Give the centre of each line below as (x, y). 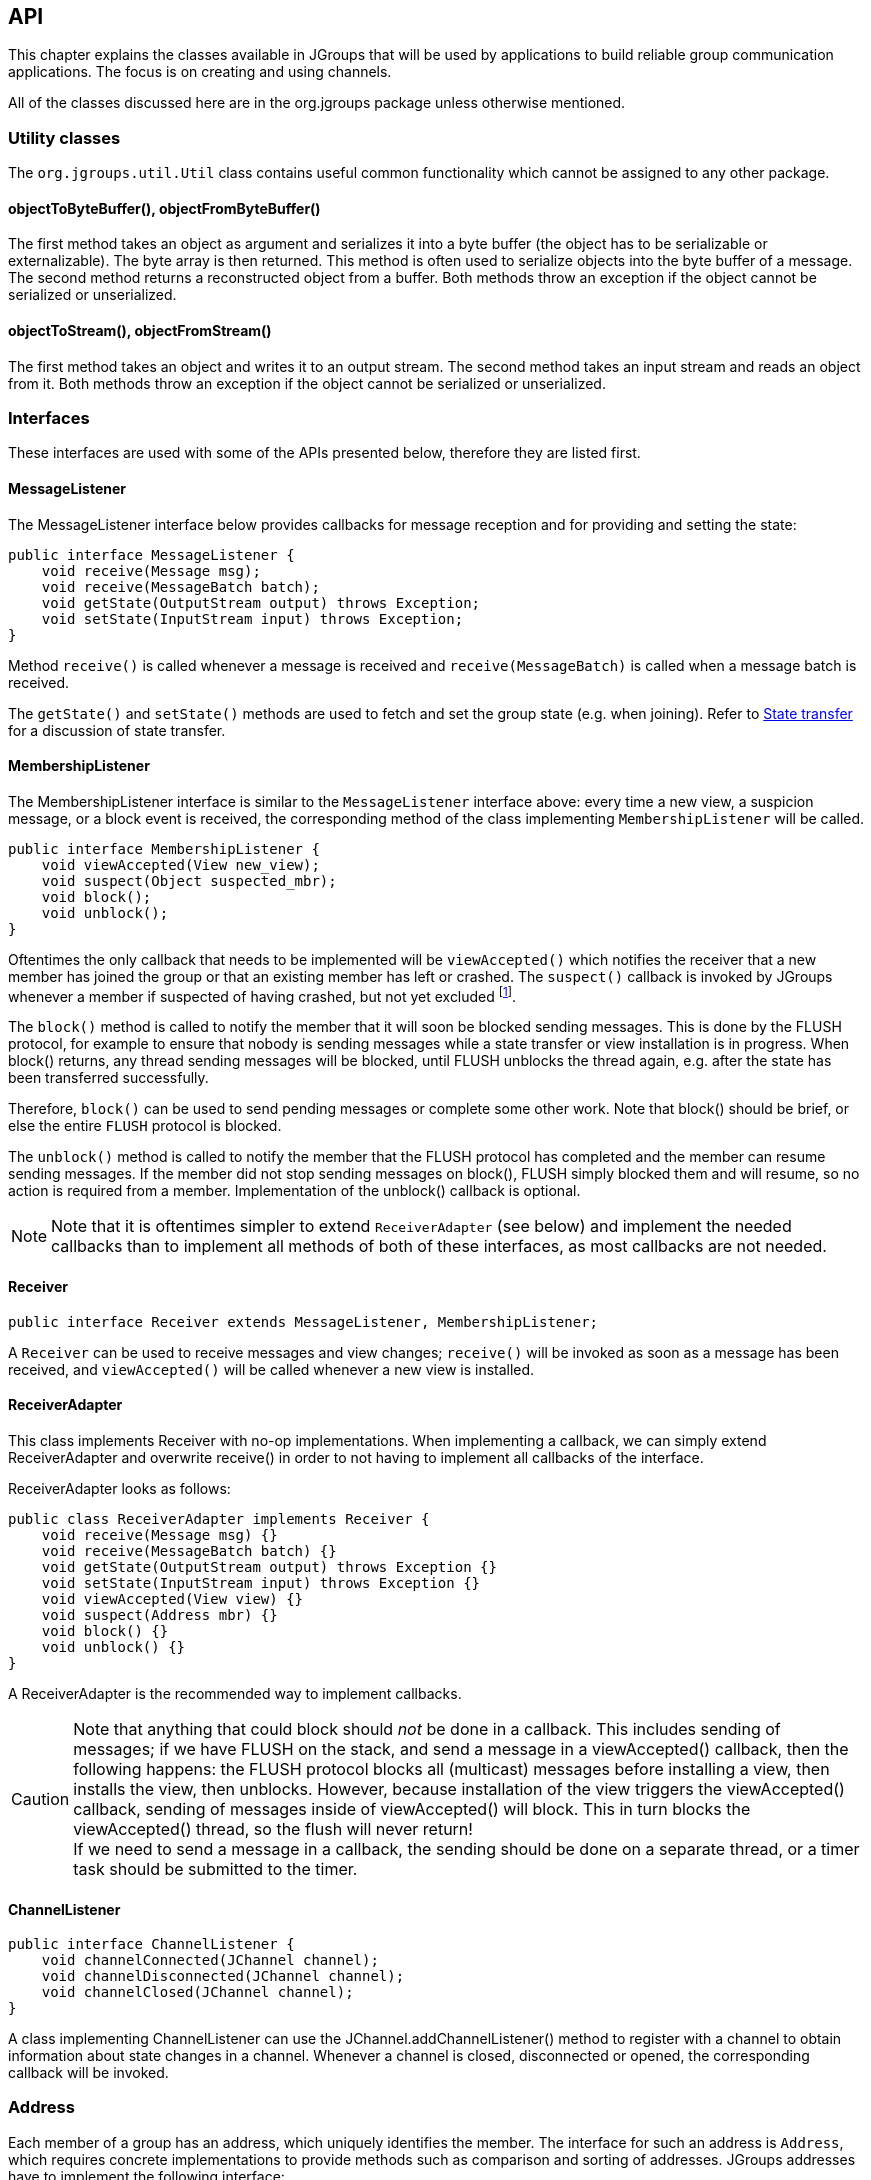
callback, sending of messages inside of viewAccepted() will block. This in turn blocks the (412, 1808)
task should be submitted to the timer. (215, 1868)
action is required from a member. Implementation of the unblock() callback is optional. (294, 1191)
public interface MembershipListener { (164, 848)
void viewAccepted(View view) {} (172, 1598)
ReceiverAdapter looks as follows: (119, 1488)
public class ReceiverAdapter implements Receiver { (219, 1518)
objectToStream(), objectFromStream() (140, 330)
